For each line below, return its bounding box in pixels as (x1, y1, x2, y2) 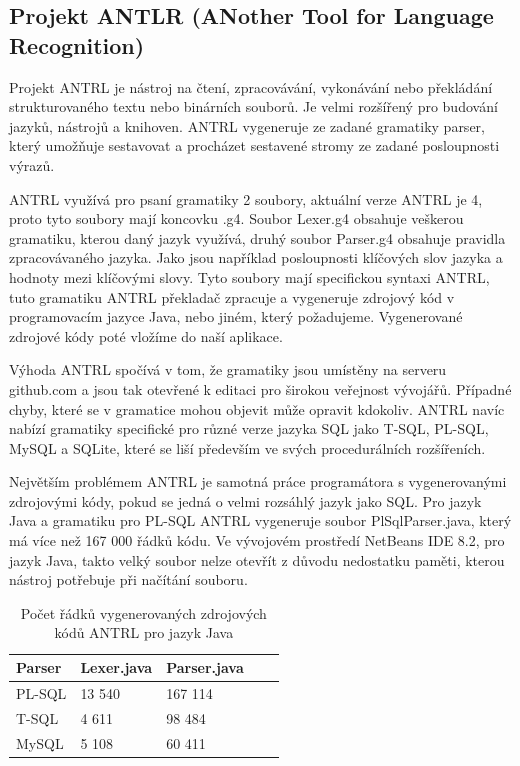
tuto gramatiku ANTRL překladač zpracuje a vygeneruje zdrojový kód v (9, 286, 455, 307)
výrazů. (9, 154, 55, 175)
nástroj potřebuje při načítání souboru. (9, 569, 248, 590)
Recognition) (9, 29, 145, 60)
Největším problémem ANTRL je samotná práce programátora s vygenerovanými (9, 471, 507, 492)
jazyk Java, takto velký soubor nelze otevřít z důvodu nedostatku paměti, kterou (9, 549, 505, 570)
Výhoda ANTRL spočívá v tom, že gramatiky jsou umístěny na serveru (9, 359, 447, 380)
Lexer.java (80, 657, 153, 678)
